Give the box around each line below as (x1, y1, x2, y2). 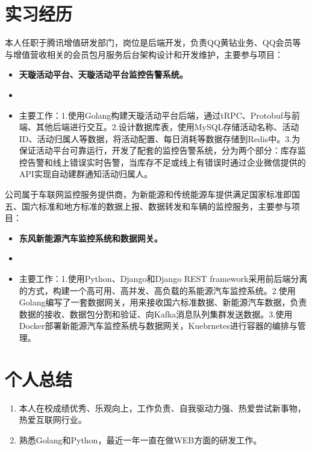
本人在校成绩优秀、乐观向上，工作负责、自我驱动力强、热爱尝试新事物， (19, 401, 306, 414)
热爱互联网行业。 (19, 413, 87, 426)
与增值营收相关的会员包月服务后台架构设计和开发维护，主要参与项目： (5, 48, 283, 60)
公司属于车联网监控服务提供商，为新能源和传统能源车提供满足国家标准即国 (5, 188, 300, 201)
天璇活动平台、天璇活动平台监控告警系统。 (19, 68, 188, 81)
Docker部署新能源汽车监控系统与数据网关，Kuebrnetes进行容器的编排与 (19, 319, 298, 332)
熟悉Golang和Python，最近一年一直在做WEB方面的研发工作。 (19, 433, 262, 446)
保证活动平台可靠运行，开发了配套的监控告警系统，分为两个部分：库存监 (19, 144, 306, 157)
